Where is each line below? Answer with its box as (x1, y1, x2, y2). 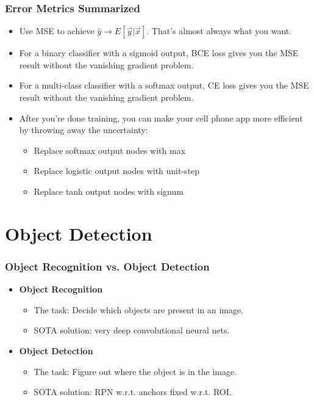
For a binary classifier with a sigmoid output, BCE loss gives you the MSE (19, 46, 299, 59)
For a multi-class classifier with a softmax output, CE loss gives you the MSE (19, 79, 309, 92)
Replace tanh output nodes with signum (34, 184, 184, 197)
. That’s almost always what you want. (146, 24, 292, 37)
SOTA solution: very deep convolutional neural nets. (34, 324, 230, 336)
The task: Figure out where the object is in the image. (34, 365, 237, 377)
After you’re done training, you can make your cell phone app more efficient (19, 111, 303, 124)
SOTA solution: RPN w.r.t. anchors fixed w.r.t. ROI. (34, 385, 232, 398)
